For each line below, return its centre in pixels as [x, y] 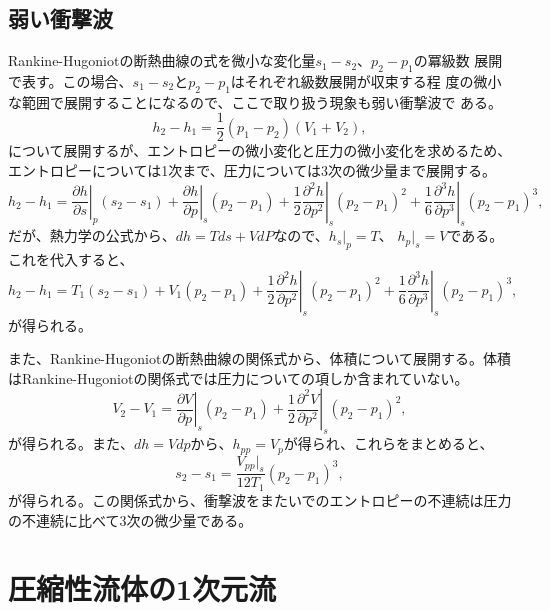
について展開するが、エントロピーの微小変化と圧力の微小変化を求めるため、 [260, 150]
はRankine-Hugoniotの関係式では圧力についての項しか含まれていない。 [238, 377]
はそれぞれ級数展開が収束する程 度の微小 [366, 81]
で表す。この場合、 [70, 81]
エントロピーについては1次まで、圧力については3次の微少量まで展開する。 [252, 170]
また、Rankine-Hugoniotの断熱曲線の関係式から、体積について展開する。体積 [260, 358]
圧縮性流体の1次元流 [142, 588]
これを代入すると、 [71, 259]
